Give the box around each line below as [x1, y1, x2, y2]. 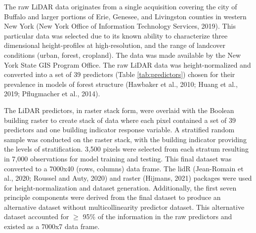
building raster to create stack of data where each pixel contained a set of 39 [4, 115, 236, 125]
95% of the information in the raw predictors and [83, 211, 232, 222]
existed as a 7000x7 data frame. [4, 221, 100, 232]
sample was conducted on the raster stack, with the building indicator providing [4, 134, 247, 144]
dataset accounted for [4, 211, 69, 222]
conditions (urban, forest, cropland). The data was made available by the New [4, 49, 241, 60]
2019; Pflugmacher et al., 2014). [4, 88, 100, 99]
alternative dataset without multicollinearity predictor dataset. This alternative [4, 201, 245, 212]
